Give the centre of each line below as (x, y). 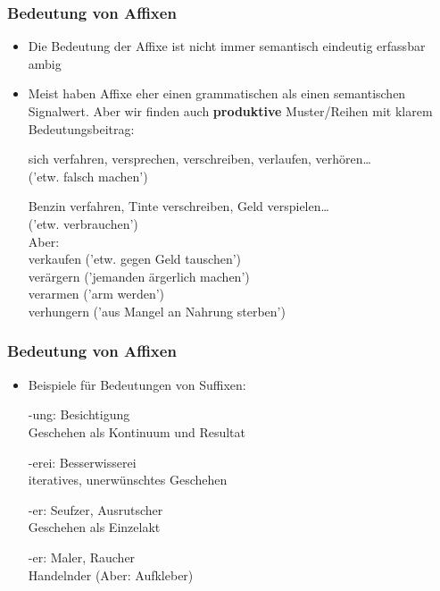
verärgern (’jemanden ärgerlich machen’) (139, 276)
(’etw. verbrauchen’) (83, 223)
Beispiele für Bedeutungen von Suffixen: (137, 384)
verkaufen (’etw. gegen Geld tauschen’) (135, 259)
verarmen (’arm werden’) (96, 294)
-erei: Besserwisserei (82, 462)
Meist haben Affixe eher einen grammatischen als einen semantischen (217, 93)
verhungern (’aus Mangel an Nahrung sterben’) (157, 311)
